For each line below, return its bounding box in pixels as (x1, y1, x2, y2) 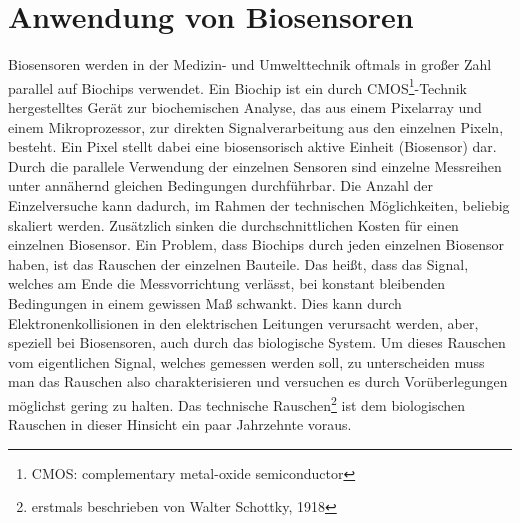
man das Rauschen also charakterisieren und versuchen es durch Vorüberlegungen (8, 371, 508, 392)
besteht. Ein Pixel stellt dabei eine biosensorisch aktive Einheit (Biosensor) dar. (8, 136, 497, 157)
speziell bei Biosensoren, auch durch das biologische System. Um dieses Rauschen (8, 332, 506, 353)
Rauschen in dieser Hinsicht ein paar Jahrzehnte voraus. (8, 414, 352, 435)
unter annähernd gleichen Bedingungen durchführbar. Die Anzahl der (8, 175, 433, 196)
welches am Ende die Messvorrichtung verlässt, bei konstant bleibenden (8, 273, 446, 294)
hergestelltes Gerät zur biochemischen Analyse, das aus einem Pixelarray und (8, 96, 482, 117)
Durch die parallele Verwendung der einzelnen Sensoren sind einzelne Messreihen (8, 155, 502, 176)
